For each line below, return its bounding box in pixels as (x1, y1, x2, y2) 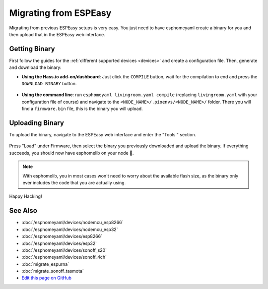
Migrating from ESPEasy (9, 7, 112, 18)
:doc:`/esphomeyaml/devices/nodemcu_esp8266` (21, 220, 124, 226)
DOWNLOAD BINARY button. (21, 81, 77, 87)
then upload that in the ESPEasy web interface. (9, 31, 105, 37)
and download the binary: (9, 64, 62, 70)
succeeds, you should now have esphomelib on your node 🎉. (9, 150, 134, 156)
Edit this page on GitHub (21, 275, 72, 281)
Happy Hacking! (9, 193, 42, 199)
